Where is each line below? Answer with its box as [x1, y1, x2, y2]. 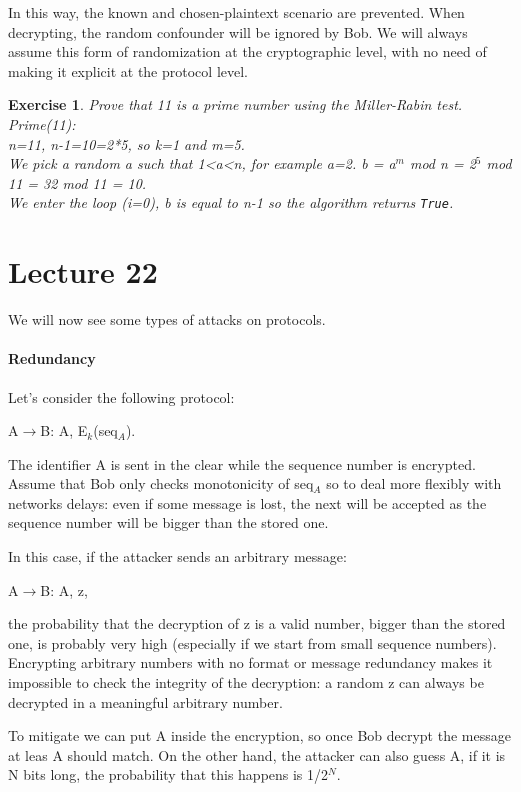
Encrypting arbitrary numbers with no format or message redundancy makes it [8, 652, 493, 673]
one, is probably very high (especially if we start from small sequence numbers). [8, 632, 497, 653]
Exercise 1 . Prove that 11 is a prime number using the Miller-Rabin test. [8, 94, 463, 115]
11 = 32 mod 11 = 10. [8, 172, 147, 193]
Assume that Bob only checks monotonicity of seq [8, 473, 314, 494]
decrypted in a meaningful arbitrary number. [8, 691, 283, 712]
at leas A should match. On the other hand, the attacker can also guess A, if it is [8, 744, 506, 765]
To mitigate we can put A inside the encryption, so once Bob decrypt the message [8, 725, 511, 746]
